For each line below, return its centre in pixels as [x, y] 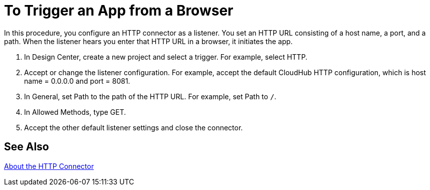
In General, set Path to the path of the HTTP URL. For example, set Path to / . [150, 96]
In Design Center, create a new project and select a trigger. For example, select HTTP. [166, 57]
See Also [27, 147]
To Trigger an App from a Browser [119, 11]
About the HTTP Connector [49, 166]
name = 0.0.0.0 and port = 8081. [77, 81]
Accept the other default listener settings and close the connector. [134, 127]
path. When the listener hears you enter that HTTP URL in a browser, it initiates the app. [148, 41]
